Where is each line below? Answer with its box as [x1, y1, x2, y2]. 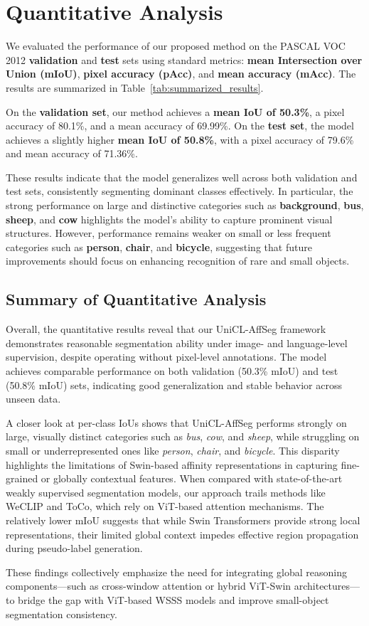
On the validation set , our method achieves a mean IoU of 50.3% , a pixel [6, 104, 345, 119]
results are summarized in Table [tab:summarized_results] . [6, 80, 264, 95]
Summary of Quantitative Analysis [6, 288, 267, 310]
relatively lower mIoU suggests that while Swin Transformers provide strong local [6, 512, 360, 527]
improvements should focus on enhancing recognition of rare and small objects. [6, 253, 350, 268]
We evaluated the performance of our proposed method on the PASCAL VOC [6, 38, 346, 53]
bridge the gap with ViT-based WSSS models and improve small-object [18, 592, 329, 607]
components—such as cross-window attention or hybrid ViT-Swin [6, 578, 292, 593]
